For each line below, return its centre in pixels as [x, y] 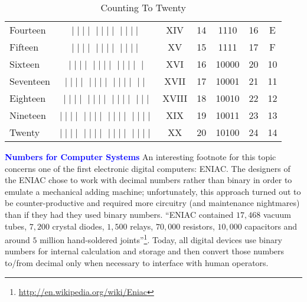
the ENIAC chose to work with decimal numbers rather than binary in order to [148, 180]
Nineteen [28, 115]
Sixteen [25, 64]
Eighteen [28, 98]
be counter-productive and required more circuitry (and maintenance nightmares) [152, 203]
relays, [142, 226]
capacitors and [271, 226]
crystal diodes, [78, 226]
